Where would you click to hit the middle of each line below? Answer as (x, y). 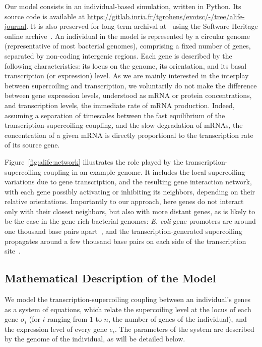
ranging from (68, 319)
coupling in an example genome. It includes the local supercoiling (144, 171)
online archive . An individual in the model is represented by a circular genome (127, 36)
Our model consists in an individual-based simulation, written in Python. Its (123, 6)
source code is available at (45, 16)
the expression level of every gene (56, 329)
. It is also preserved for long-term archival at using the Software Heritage (142, 26)
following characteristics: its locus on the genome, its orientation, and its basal (126, 65)
